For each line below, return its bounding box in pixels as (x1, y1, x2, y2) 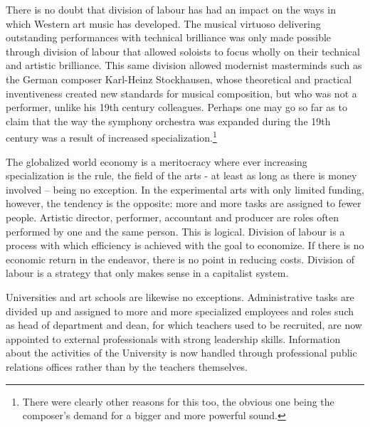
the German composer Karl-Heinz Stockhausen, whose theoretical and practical (6, 71, 352, 86)
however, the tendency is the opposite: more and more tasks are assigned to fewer (6, 196, 361, 211)
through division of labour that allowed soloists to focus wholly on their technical (6, 43, 360, 58)
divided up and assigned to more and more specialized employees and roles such (6, 303, 354, 318)
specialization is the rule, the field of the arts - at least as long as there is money (6, 168, 357, 183)
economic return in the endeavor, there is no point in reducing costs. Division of (6, 251, 354, 266)
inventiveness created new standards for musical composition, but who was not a (6, 85, 357, 100)
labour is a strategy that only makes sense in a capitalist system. (6, 265, 289, 280)
